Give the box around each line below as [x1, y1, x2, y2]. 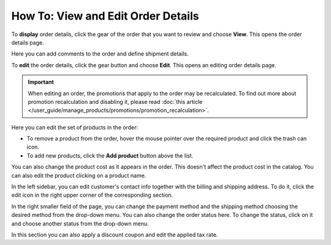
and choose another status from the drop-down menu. [11, 220, 150, 227]
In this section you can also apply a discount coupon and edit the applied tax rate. [11, 231, 218, 238]
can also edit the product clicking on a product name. [11, 172, 146, 179]
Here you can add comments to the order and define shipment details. [11, 50, 189, 57]
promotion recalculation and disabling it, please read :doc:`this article [28, 98, 203, 105]
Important [28, 78, 55, 86]
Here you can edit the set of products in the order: [11, 123, 138, 131]
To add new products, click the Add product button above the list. [26, 152, 193, 159]
